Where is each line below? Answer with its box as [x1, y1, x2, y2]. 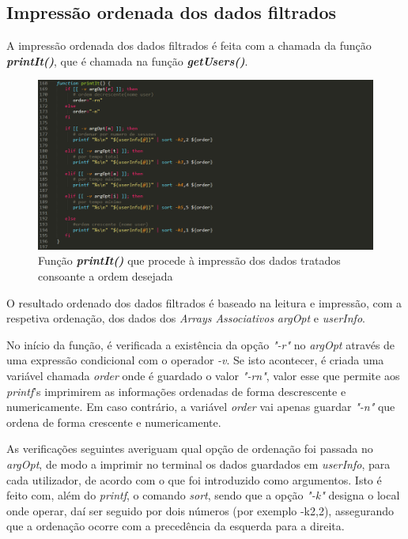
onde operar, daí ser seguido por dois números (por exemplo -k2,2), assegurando [6, 502, 394, 518]
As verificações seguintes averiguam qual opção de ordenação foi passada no [6, 440, 373, 457]
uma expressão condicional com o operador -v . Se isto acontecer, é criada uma [6, 352, 384, 368]
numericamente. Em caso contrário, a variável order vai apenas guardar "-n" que [6, 398, 395, 415]
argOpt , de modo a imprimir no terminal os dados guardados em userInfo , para [6, 456, 391, 472]
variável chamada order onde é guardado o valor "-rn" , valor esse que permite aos [6, 367, 400, 384]
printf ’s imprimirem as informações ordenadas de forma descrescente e [6, 383, 346, 399]
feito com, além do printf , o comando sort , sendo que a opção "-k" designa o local [6, 487, 400, 503]
